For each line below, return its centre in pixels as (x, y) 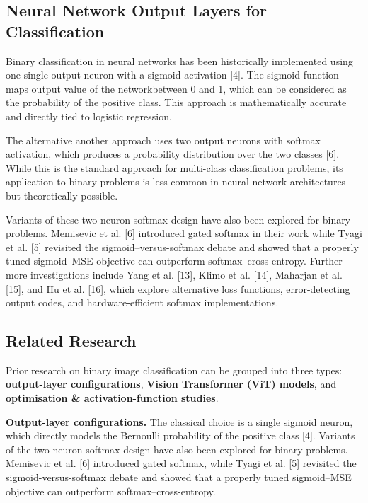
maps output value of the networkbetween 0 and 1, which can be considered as (176, 88)
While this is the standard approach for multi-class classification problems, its (174, 167)
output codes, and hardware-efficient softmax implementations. (142, 302)
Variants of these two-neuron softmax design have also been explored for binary (178, 219)
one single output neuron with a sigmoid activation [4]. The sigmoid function (172, 75)
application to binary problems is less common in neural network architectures (176, 181)
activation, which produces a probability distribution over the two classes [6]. (173, 154)
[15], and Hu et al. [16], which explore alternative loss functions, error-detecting (178, 288)
